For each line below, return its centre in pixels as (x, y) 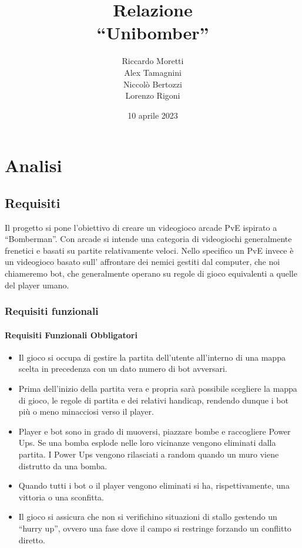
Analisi (33, 165)
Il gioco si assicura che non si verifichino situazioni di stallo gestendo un (148, 517)
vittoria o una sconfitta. (61, 497)
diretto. (32, 539)
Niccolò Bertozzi (153, 84)
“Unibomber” (153, 33)
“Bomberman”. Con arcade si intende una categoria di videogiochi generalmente (148, 239)
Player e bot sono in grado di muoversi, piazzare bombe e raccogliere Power (155, 431)
